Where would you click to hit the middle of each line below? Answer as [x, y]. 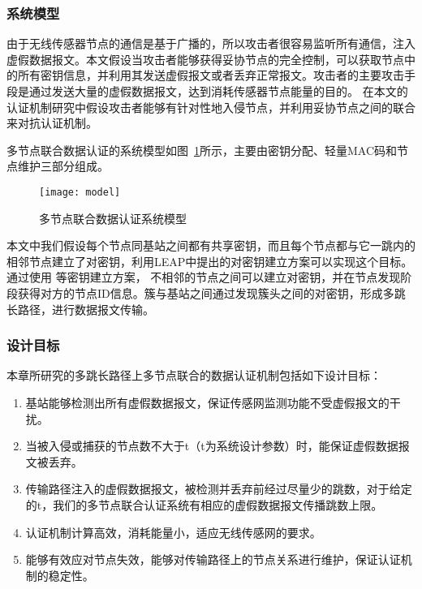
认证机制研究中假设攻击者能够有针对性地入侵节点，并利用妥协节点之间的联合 [211, 107]
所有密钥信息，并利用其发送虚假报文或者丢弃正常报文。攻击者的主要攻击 [211, 75]
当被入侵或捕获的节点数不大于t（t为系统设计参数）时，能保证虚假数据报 [217, 446]
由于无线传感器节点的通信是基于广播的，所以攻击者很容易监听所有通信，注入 [211, 43]
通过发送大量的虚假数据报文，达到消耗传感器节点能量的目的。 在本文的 [218, 91]
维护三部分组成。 [63, 166]
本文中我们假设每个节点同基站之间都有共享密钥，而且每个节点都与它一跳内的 [211, 245]
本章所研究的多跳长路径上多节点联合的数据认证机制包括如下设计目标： [194, 375]
